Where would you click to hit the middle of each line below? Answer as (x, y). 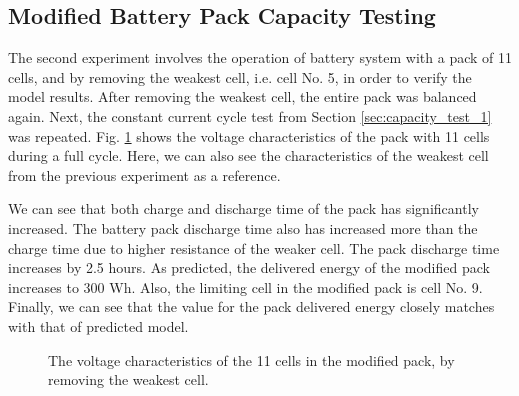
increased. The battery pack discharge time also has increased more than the (243, 227)
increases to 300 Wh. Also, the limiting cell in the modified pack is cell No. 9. (245, 286)
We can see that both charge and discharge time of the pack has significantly (243, 208)
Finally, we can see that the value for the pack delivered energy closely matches (251, 306)
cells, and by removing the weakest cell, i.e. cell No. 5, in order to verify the (240, 76)
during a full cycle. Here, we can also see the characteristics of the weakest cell (248, 155)
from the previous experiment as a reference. (144, 174)
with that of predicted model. (98, 325)
